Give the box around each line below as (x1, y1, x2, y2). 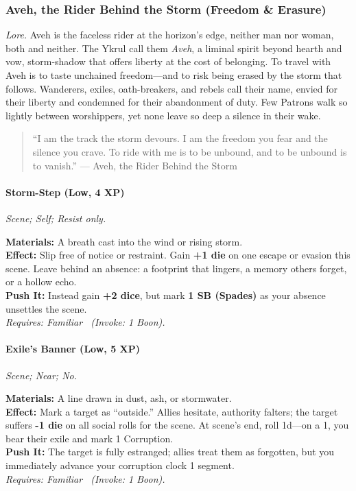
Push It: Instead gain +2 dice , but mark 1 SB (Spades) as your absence (5, 287, 326, 302)
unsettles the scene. (5, 301, 87, 315)
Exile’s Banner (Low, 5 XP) (5, 342, 140, 356)
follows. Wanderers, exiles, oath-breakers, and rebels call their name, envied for (5, 81, 338, 95)
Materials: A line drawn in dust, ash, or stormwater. (5, 391, 232, 405)
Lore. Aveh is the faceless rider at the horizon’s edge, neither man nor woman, (5, 27, 334, 42)
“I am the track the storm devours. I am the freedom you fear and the (32, 131, 328, 145)
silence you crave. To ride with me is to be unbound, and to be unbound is (32, 144, 347, 158)
